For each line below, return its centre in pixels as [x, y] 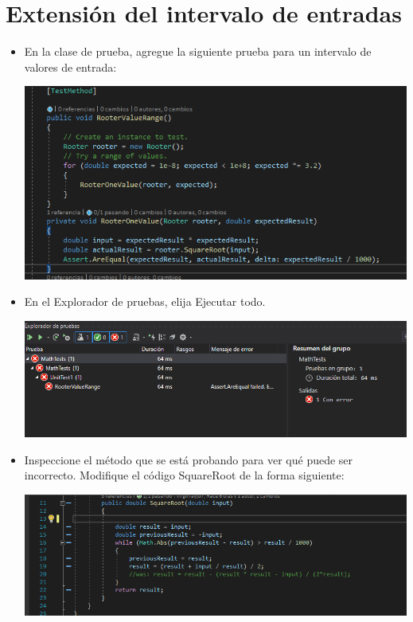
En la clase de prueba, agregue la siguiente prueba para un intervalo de [198, 51]
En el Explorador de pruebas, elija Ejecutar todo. [145, 301]
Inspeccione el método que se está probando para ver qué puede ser [189, 459]
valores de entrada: [70, 67]
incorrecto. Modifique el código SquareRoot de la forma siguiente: [184, 475]
